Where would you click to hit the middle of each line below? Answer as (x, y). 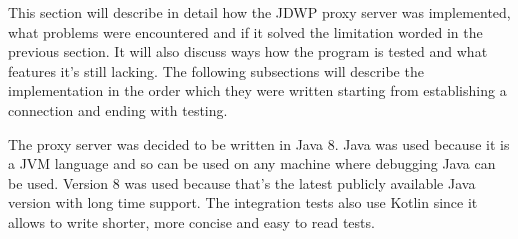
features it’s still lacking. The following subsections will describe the (216, 70)
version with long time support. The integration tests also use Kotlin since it (243, 202)
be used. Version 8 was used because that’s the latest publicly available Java (242, 182)
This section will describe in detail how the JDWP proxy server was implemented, (259, 12)
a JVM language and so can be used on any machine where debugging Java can (252, 163)
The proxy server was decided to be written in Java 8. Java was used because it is (259, 143)
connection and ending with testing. (118, 109)
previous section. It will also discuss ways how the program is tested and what (248, 51)
